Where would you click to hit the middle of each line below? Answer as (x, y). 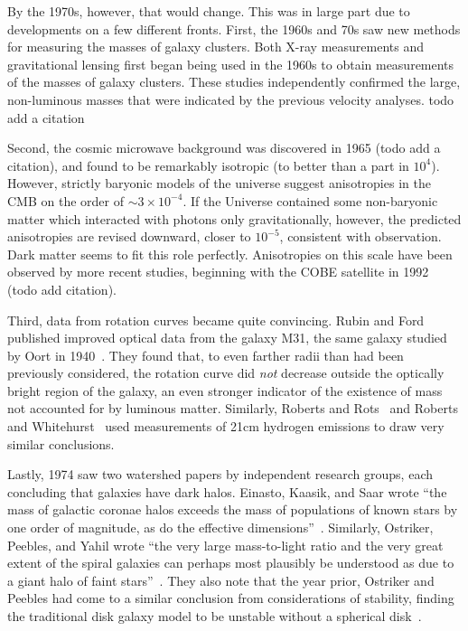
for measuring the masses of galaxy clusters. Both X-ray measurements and (216, 47)
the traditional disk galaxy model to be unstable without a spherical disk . (215, 616)
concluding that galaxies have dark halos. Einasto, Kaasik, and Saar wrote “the (227, 491)
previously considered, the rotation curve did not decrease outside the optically (226, 373)
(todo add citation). (62, 289)
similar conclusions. (61, 443)
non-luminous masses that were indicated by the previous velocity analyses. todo (231, 99)
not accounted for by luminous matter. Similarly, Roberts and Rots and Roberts (233, 408)
